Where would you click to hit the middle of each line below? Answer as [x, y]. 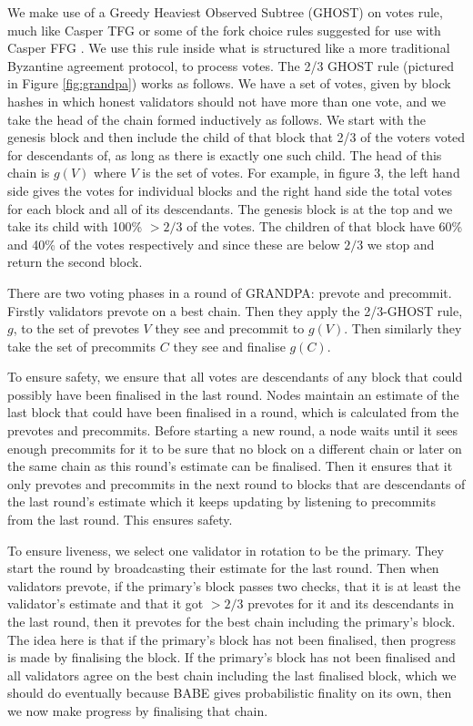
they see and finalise [229, 346]
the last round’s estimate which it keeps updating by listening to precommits [222, 501]
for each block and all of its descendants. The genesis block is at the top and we [230, 208]
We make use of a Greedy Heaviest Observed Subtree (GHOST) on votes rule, [225, 12]
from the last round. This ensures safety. [120, 520]
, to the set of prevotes [76, 328]
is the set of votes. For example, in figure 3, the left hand [301, 173]
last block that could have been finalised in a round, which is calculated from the [233, 412]
